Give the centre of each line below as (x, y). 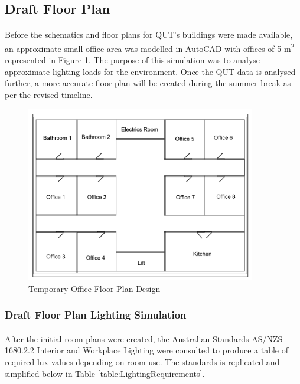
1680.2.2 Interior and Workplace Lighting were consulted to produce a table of (146, 350)
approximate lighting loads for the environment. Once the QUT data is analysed (150, 71)
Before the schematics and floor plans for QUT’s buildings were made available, (149, 35)
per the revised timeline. (49, 94)
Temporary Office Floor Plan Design (94, 288)
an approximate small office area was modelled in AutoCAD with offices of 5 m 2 (150, 47)
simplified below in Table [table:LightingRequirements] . (105, 373)
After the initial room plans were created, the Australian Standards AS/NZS (144, 338)
